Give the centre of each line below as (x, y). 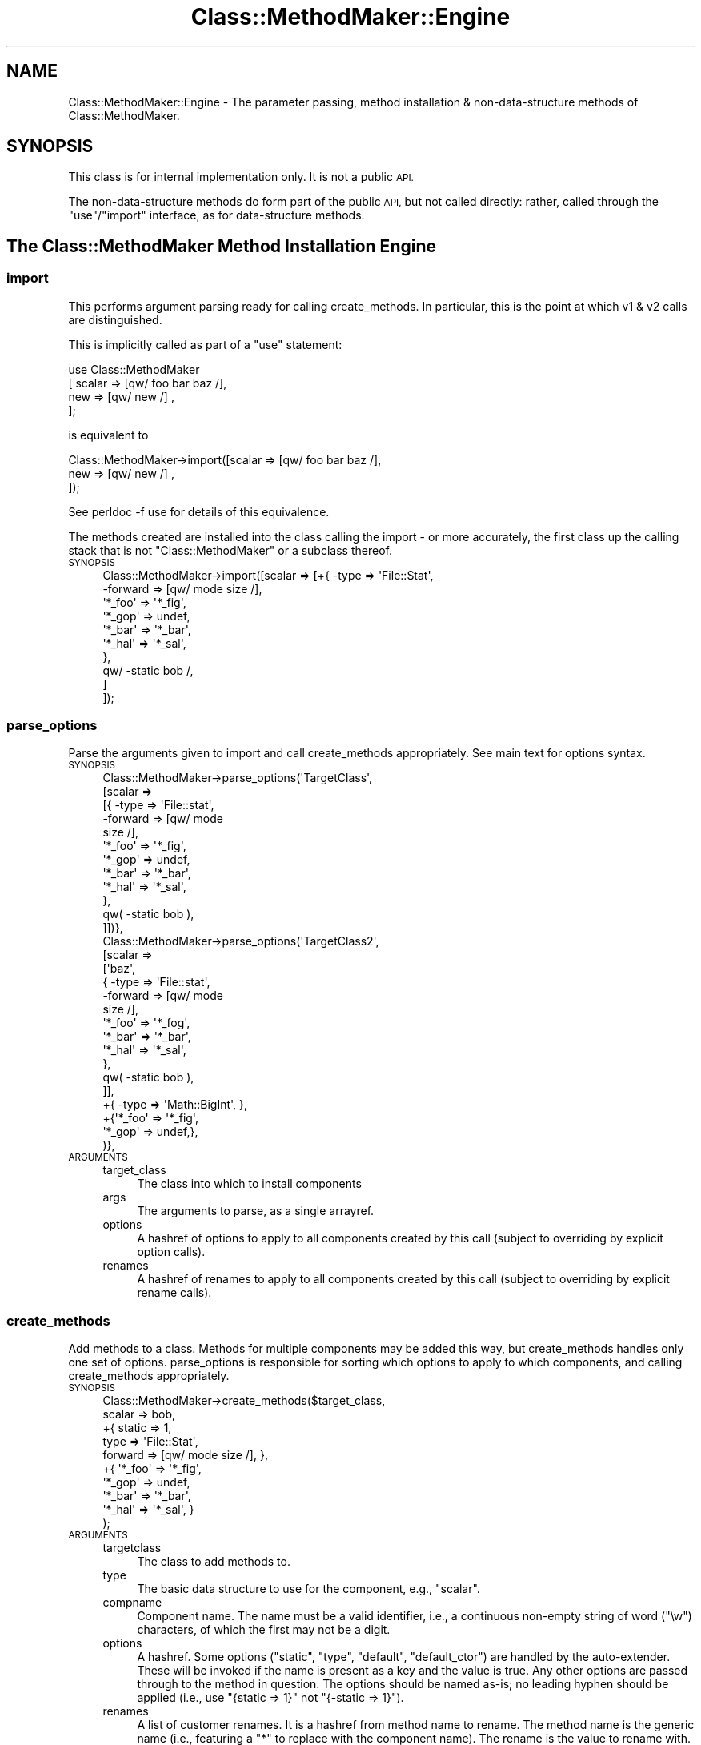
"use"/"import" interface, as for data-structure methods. (216, 215)
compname (132, 1603)
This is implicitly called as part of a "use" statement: (205, 344)
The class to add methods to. (214, 1562)
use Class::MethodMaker (134, 369)
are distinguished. (115, 319)
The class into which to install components (249, 1184)
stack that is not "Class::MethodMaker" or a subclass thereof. (230, 550)
